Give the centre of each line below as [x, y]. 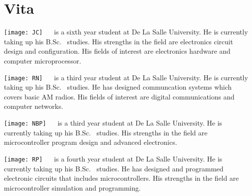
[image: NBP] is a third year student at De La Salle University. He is [113, 123]
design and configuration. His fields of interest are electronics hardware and [117, 51]
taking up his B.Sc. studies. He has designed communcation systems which [118, 87]
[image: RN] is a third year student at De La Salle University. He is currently [126, 77]
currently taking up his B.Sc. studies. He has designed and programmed [114, 168]
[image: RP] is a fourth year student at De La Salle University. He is [113, 158]
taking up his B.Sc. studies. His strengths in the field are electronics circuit [119, 41]
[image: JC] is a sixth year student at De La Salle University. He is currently [126, 32]
